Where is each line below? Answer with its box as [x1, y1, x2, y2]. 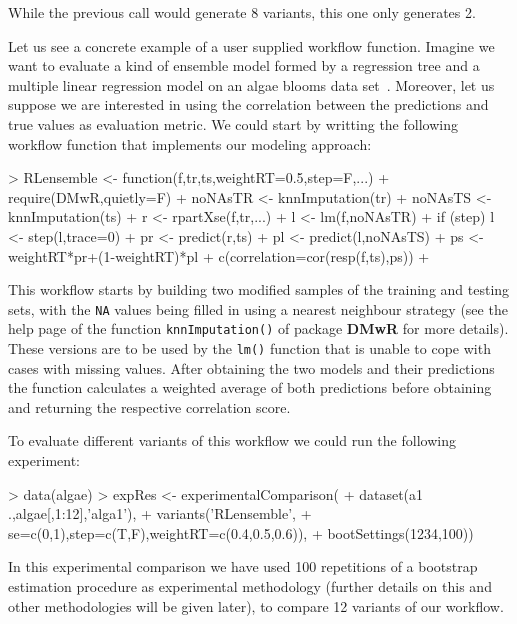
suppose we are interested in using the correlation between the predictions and [8, 94, 489, 115]
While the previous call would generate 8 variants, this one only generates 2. [8, 2, 476, 22]
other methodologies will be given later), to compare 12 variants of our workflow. [8, 595, 504, 616]
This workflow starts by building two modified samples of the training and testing [8, 279, 510, 300]
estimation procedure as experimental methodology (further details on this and [8, 576, 492, 597]
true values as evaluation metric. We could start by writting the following [8, 113, 458, 134]
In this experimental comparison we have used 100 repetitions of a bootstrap [8, 556, 478, 577]
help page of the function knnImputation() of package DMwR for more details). [8, 318, 509, 339]
